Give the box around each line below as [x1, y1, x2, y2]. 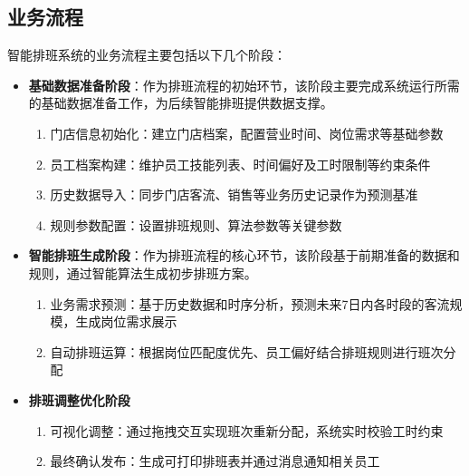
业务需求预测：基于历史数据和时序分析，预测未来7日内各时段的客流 [50, 294, 450, 313]
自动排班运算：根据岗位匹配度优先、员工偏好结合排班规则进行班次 [50, 342, 444, 361]
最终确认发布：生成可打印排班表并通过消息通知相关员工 [50, 452, 380, 471]
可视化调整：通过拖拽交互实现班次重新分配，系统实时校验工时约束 [50, 421, 444, 440]
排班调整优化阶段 [28, 390, 130, 409]
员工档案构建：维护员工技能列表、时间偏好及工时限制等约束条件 [50, 154, 431, 173]
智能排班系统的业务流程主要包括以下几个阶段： [7, 45, 286, 64]
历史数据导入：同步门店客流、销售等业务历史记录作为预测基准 [50, 185, 418, 204]
